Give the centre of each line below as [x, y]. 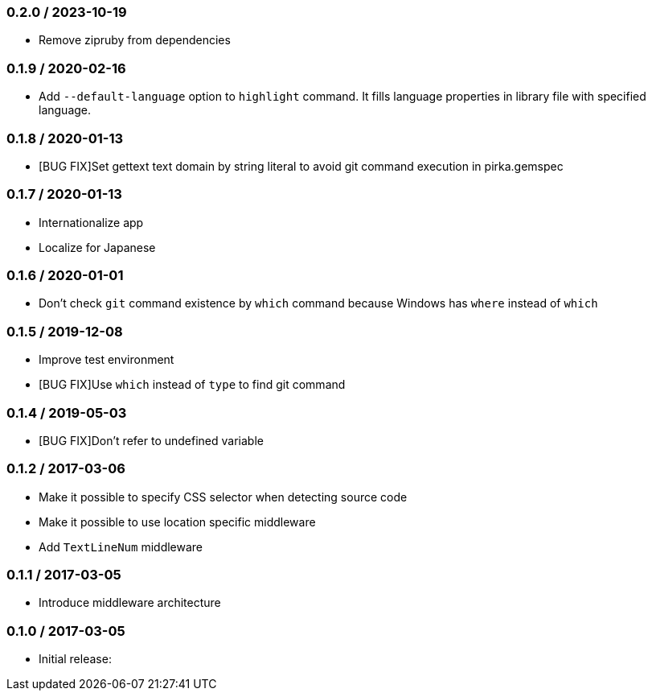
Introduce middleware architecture [130, 603]
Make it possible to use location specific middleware [177, 522]
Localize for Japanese [97, 247]
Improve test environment [107, 360]
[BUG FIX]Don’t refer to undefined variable [151, 440]
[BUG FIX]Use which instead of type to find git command [192, 385]
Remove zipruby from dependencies [135, 40]
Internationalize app [91, 222]
